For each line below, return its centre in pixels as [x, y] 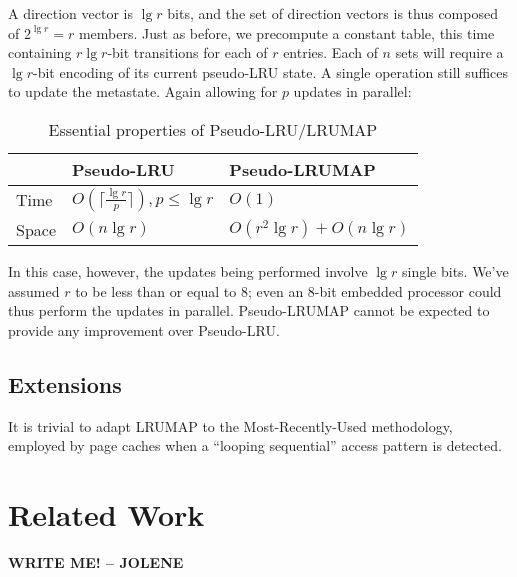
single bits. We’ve [455, 270]
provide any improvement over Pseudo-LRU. [144, 329]
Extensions [65, 383]
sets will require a [449, 52]
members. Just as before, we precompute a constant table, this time [286, 32]
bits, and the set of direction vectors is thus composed [332, 13]
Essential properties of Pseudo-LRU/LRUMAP [213, 129]
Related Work [106, 513]
